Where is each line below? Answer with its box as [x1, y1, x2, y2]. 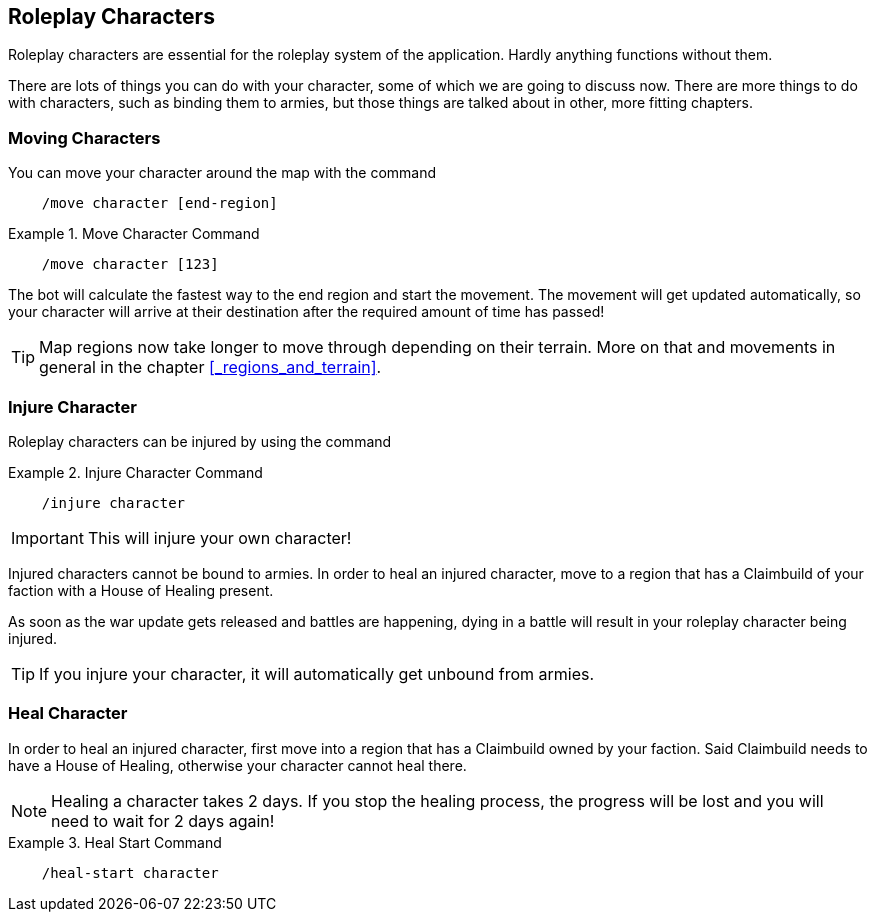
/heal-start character [41, 864, 219, 881]
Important [11, 527, 84, 548]
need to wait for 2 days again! [51, 810, 275, 831]
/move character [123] [41, 256, 219, 273]
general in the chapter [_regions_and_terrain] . [39, 357, 382, 378]
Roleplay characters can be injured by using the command [8, 432, 392, 450]
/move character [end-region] [41, 195, 278, 212]
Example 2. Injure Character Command [8, 463, 263, 481]
